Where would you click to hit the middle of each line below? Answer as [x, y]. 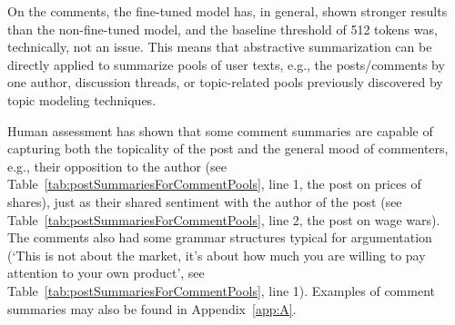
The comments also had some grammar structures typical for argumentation [220, 237]
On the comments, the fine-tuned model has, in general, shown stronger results [227, 11]
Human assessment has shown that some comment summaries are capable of [220, 130]
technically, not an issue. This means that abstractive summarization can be [220, 47]
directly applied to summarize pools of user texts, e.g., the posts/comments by [226, 64]
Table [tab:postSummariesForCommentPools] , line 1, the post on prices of [214, 184]
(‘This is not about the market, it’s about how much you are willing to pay [217, 255]
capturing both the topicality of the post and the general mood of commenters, [228, 148]
